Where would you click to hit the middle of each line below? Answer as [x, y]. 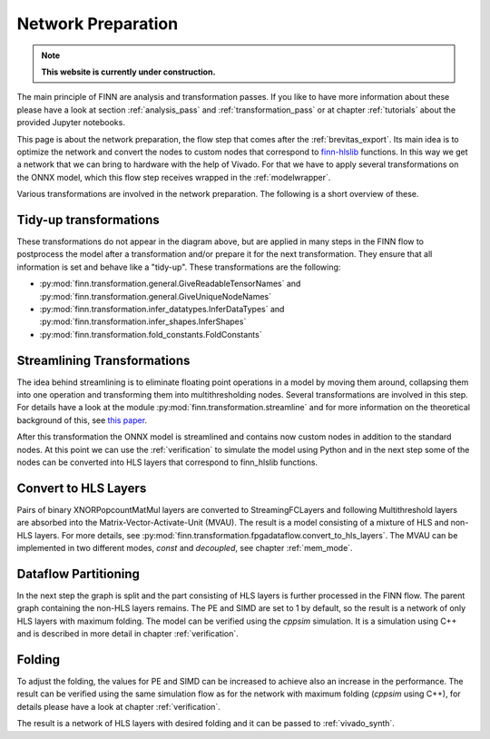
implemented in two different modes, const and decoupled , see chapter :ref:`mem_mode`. [185, 548]
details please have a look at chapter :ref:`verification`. [119, 706]
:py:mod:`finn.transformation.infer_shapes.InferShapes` [143, 321]
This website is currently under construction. [128, 72]
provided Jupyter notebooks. [71, 123]
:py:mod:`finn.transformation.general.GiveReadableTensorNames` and [170, 284]
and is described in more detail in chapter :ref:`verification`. [128, 634]
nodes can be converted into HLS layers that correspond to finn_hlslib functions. [167, 462]
